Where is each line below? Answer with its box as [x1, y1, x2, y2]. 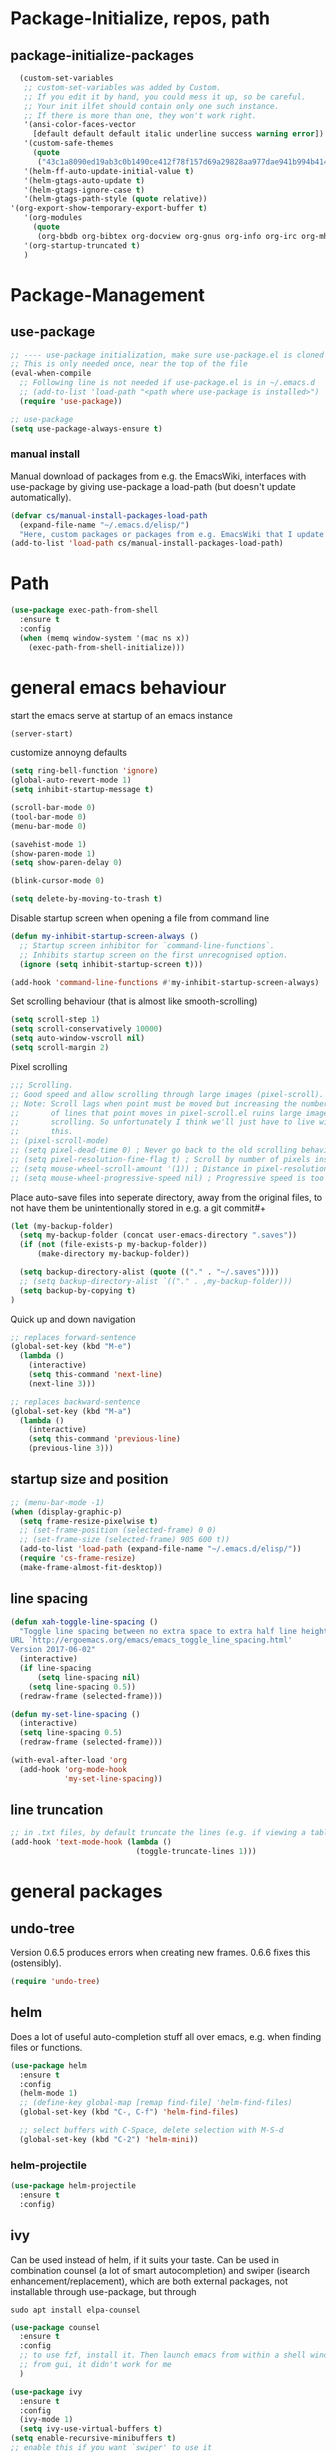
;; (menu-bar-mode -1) [10, 1497, 105, 1507]
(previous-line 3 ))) [28, 1443, 114, 1454]
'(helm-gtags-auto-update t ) [23, 175, 145, 186]
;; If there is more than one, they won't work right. [23, 110, 257, 121]
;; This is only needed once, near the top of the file [10, 359, 248, 369]
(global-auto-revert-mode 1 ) [10, 775, 132, 786]
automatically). [10, 491, 72, 503]
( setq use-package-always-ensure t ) [10, 423, 163, 434]
